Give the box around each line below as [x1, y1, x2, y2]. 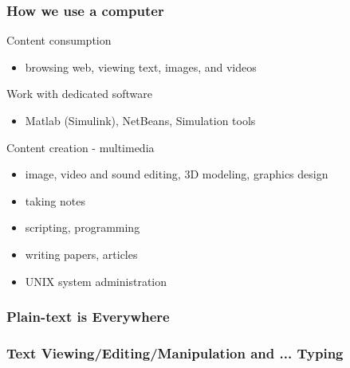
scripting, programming [25, 219, 140, 236]
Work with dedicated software [6, 85, 152, 102]
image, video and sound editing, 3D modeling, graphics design [25, 166, 328, 182]
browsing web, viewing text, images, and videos [25, 58, 257, 75]
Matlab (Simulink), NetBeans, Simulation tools [25, 112, 256, 128]
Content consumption [6, 32, 112, 49]
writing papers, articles [25, 245, 138, 262]
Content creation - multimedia [6, 139, 155, 155]
